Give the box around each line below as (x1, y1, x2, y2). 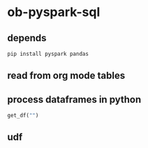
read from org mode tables (7, 70, 126, 82)
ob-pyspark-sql (7, 4, 101, 20)
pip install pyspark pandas (7, 50, 89, 57)
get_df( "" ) (7, 112, 39, 119)
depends (7, 32, 47, 44)
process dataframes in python (7, 94, 142, 105)
